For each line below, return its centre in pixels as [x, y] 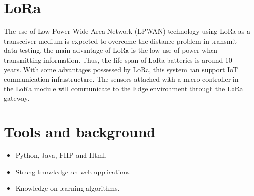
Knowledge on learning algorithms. [67, 188]
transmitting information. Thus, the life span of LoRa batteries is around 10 [118, 59]
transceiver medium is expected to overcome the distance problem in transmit [120, 40]
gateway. [17, 98]
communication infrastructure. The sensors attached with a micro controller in [121, 79]
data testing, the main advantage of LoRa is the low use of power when [111, 50]
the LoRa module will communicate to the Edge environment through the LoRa [124, 88]
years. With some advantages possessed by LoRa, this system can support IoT [121, 69]
